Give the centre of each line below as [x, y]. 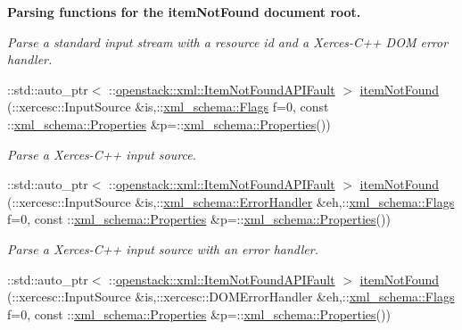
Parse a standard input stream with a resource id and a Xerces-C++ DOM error [228, 41]
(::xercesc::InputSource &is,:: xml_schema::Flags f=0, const [168, 107]
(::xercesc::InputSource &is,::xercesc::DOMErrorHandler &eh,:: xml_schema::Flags [231, 297]
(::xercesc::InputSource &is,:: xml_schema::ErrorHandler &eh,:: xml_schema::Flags [231, 201]
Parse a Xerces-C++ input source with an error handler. [163, 248]
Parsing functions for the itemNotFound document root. [184, 12]
